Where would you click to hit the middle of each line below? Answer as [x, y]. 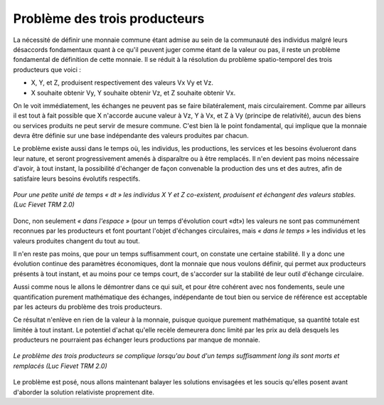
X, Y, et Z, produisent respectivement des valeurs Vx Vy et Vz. [122, 83]
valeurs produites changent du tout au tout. [76, 241]
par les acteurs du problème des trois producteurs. [88, 307]
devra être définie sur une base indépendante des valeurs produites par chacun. [131, 136]
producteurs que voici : [47, 69]
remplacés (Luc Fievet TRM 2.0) [60, 366]
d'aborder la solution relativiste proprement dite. [84, 392]
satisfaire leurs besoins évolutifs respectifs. [77, 179]
